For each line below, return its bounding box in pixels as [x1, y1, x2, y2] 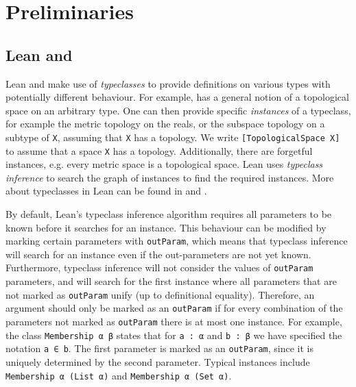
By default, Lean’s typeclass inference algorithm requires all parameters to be [5, 207, 332, 221]
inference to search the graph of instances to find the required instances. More [5, 170, 334, 184]
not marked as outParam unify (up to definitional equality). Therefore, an [5, 287, 315, 301]
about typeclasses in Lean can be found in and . [5, 184, 207, 198]
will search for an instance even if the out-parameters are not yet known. [5, 247, 311, 261]
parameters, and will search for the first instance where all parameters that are [5, 274, 337, 288]
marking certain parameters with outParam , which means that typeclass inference [5, 234, 348, 248]
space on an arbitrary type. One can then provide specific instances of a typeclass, [5, 103, 351, 117]
